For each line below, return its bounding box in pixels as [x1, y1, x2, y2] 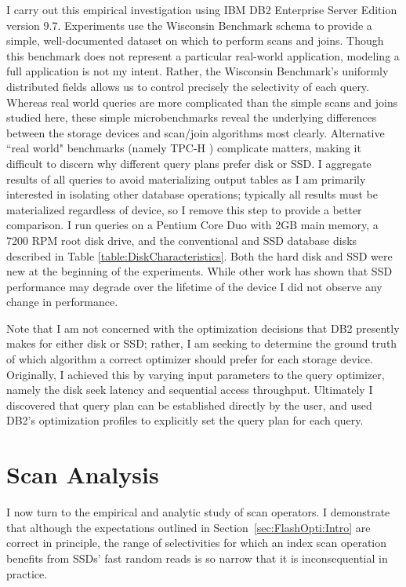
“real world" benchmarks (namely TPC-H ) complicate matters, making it [6, 140, 361, 156]
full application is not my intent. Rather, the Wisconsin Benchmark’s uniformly [6, 63, 389, 79]
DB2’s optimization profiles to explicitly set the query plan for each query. [6, 412, 364, 428]
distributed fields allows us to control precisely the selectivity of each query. [6, 78, 369, 94]
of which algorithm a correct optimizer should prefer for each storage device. [6, 351, 373, 367]
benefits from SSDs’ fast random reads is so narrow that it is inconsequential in [6, 549, 388, 566]
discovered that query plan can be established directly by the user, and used [6, 396, 372, 413]
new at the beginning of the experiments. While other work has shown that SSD [6, 263, 393, 279]
